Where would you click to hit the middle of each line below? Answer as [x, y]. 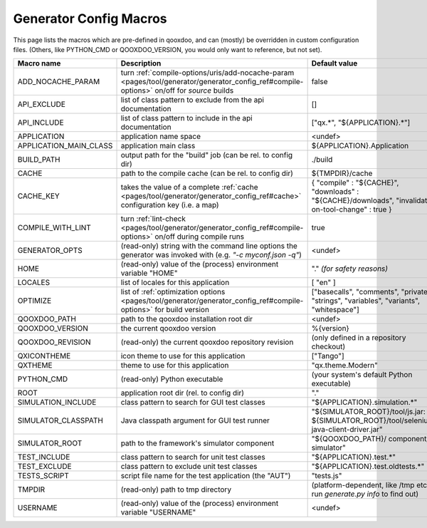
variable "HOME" [149, 273]
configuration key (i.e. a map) [170, 205]
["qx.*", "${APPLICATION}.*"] [361, 123]
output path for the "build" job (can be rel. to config [207, 155]
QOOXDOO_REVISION [54, 342]
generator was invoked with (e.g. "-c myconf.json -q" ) [211, 255]
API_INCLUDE [41, 123]
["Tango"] [328, 356]
